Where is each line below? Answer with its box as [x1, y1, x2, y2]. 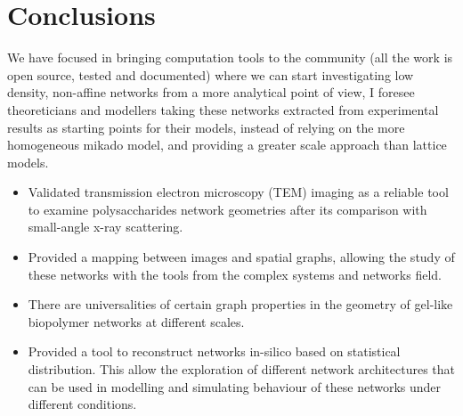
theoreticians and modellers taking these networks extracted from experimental [7, 100, 439, 118]
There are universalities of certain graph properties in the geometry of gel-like [28, 295, 453, 314]
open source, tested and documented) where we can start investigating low [7, 65, 414, 84]
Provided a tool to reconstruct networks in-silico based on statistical [28, 342, 401, 361]
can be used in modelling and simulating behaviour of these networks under [28, 377, 442, 396]
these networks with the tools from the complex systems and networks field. [28, 265, 442, 283]
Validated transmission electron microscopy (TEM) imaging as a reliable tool [28, 183, 449, 201]
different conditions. [28, 395, 137, 413]
